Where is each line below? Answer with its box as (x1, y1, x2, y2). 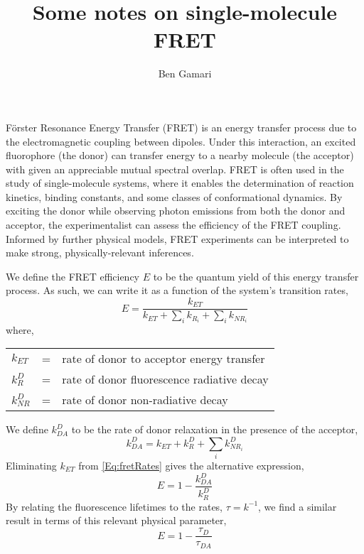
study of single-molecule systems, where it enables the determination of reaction (6, 175, 354, 190)
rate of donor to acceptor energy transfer (62, 350, 265, 367)
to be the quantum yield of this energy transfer (153, 268, 359, 283)
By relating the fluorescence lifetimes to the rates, (6, 499, 223, 514)
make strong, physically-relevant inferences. (6, 245, 194, 260)
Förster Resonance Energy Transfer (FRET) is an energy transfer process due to (6, 119, 357, 134)
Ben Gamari (158, 66, 212, 81)
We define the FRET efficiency (6, 268, 140, 283)
